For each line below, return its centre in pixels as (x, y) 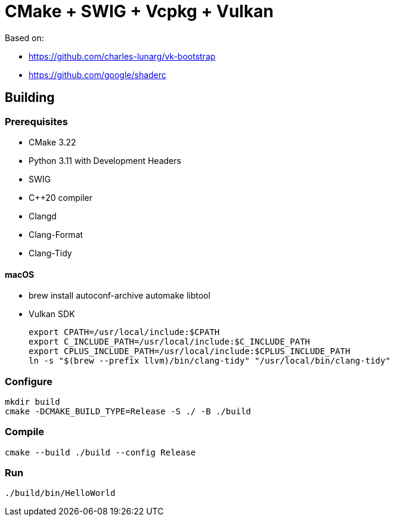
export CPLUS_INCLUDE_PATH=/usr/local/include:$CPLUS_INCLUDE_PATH (190, 351)
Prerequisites (36, 121)
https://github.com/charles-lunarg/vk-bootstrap (122, 56)
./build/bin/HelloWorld (60, 493)
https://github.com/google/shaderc (97, 75)
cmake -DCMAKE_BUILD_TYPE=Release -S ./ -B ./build (128, 411)
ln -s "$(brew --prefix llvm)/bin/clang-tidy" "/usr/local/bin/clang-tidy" (210, 361)
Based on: (24, 38)
